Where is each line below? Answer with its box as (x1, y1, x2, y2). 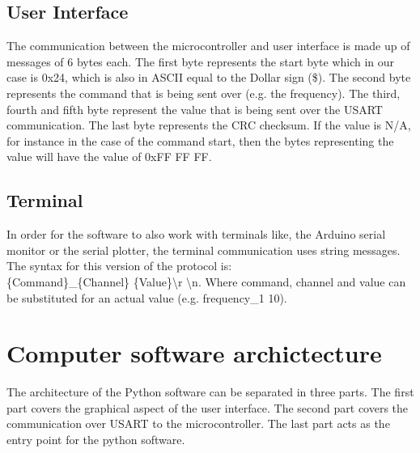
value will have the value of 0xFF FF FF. (6, 148, 212, 165)
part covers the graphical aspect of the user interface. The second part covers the (6, 399, 409, 416)
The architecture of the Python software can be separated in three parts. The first (6, 383, 414, 400)
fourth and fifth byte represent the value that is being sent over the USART (6, 100, 383, 117)
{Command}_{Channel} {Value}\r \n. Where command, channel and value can (6, 273, 406, 290)
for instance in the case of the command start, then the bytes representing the (6, 132, 394, 149)
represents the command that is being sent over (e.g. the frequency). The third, (6, 84, 401, 101)
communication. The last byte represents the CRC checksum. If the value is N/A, (6, 116, 411, 133)
